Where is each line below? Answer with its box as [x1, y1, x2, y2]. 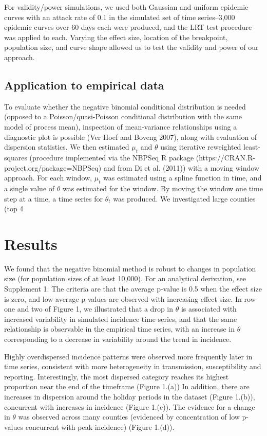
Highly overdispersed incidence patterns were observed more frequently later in [4, 351, 253, 361]
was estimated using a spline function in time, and [103, 172, 262, 183]
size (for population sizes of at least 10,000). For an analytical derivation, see [4, 273, 246, 284]
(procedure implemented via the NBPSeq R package [29, 152, 194, 162]
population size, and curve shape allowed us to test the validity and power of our [4, 42, 259, 52]
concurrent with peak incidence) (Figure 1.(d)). [25, 421, 175, 432]
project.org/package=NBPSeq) [4, 162, 102, 173]
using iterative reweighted [160, 141, 241, 152]
